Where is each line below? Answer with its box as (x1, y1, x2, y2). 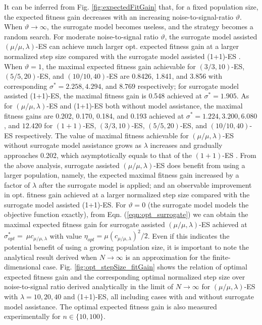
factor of (4, 179, 30, 190)
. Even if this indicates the (147, 230, 230, 241)
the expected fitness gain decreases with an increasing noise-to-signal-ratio (4, 11, 234, 22)
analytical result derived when (4, 251, 97, 262)
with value (49, 230, 82, 241)
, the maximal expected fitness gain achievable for (41, 61, 196, 71)
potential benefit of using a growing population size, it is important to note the (4, 241, 249, 252)
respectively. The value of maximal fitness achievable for (15, 130, 189, 140)
